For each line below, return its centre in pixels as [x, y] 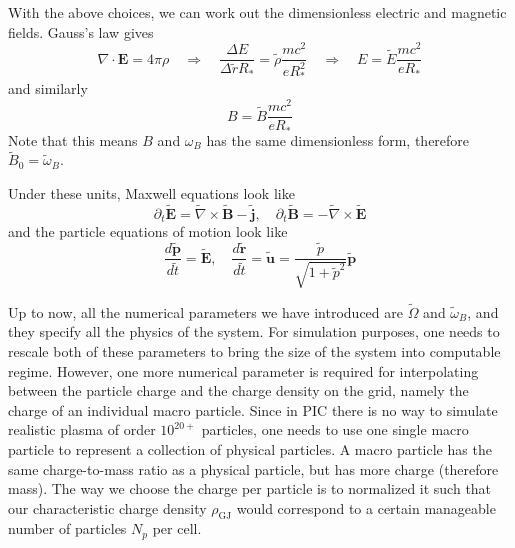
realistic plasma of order [82, 429]
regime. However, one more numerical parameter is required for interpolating [243, 370]
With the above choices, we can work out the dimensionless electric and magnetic [257, 12]
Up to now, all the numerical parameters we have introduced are [205, 311]
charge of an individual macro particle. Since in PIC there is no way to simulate [253, 409]
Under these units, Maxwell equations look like [151, 193]
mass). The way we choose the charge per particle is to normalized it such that [250, 488]
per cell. [177, 528]
